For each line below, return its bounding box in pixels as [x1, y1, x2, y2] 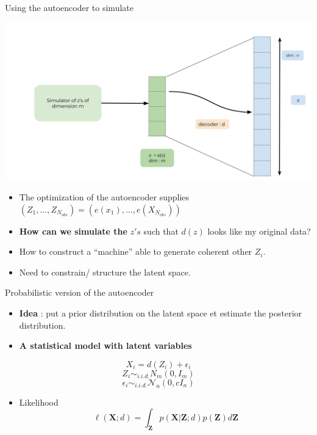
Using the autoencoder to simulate [5, 1, 134, 13]
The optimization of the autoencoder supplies [19, 191, 190, 203]
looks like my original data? [207, 224, 311, 237]
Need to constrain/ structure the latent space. [19, 265, 191, 278]
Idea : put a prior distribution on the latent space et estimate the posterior [19, 307, 302, 320]
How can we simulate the [19, 224, 127, 237]
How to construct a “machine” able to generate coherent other [19, 245, 252, 258]
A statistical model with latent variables [19, 339, 192, 352]
